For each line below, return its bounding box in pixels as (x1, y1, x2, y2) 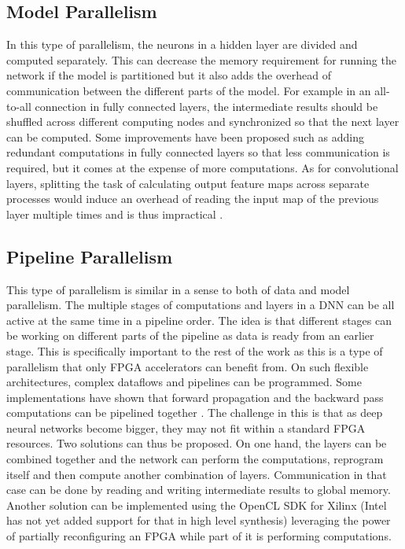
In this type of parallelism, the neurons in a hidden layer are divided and (6, 36, 358, 53)
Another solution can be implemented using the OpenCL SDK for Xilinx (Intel (6, 496, 387, 513)
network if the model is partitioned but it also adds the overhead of (6, 67, 331, 83)
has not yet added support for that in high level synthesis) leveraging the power (6, 512, 391, 529)
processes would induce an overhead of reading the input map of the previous (6, 190, 379, 207)
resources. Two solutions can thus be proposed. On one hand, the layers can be (6, 435, 387, 451)
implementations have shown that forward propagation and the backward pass (6, 389, 384, 405)
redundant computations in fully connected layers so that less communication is (6, 144, 390, 160)
